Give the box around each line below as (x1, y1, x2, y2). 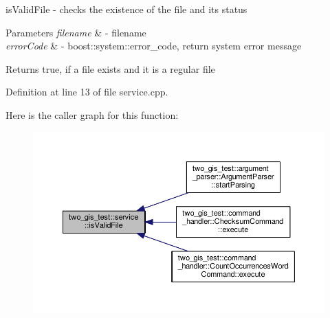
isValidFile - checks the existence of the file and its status (5, 2, 247, 16)
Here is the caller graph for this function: (5, 107, 179, 122)
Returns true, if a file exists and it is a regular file (5, 61, 215, 76)
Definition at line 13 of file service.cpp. (5, 84, 168, 99)
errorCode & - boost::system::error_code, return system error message (5, 38, 302, 53)
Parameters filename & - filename (5, 25, 146, 39)
